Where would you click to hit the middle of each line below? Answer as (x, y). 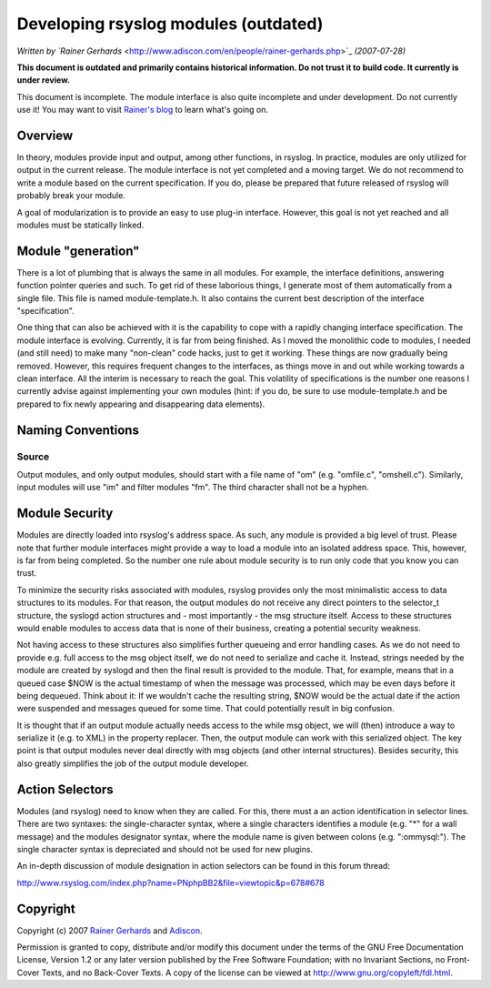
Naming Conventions (78, 430)
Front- (459, 960)
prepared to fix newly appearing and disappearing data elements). (141, 404)
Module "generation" (78, 251)
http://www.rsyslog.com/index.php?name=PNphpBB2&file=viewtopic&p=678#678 (170, 882)
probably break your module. (71, 196)
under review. (43, 80)
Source (33, 457)
